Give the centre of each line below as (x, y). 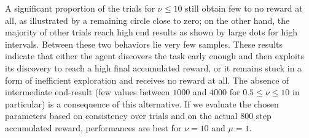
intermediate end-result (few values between (88, 92)
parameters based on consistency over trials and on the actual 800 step (138, 116)
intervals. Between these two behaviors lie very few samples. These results (144, 44)
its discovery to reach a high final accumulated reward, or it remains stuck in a (154, 67)
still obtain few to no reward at (244, 8)
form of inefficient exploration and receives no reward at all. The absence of (147, 80)
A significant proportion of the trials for (80, 8)
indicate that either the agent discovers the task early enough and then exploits (154, 56)
